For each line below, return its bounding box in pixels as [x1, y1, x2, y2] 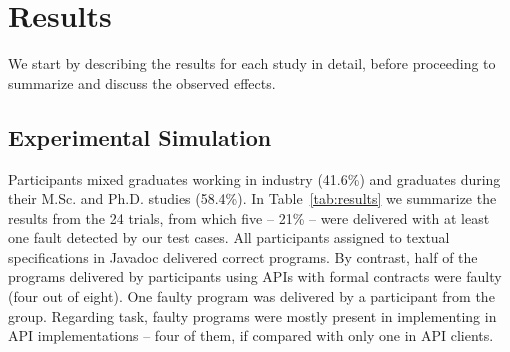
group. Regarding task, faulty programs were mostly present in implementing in [8, 305, 497, 326]
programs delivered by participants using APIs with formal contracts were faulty [8, 266, 502, 287]
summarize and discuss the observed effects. [8, 72, 276, 93]
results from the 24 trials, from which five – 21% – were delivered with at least [8, 207, 490, 228]
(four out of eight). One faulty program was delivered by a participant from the [8, 286, 495, 307]
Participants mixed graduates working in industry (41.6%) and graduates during [8, 168, 501, 189]
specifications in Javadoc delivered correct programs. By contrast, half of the [8, 246, 478, 267]
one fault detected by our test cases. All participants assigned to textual [8, 227, 450, 248]
